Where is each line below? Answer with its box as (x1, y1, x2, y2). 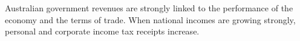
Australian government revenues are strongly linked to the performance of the (5, 2, 293, 14)
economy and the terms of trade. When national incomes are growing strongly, (5, 13, 296, 26)
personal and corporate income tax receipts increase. (5, 25, 200, 37)
